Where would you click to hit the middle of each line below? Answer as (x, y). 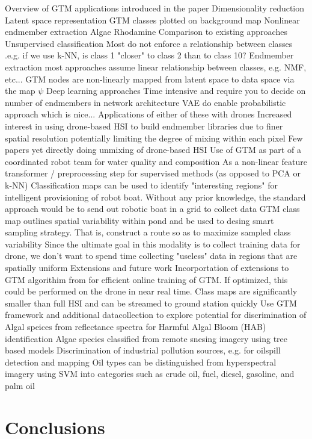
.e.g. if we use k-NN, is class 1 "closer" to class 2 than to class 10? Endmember (149, 55)
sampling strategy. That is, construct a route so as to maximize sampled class (148, 232)
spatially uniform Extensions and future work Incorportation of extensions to (147, 268)
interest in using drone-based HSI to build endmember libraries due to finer (144, 126)
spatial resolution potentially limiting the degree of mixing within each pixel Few (154, 138)
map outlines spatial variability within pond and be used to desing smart (139, 220)
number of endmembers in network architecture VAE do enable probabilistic (145, 102)
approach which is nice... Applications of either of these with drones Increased (148, 114)
